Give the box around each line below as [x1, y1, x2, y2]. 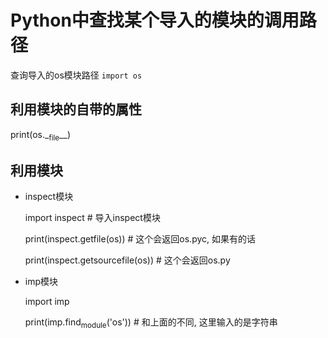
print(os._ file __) [10, 128, 72, 143]
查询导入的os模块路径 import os [10, 69, 143, 81]
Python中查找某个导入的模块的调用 [10, 9, 300, 32]
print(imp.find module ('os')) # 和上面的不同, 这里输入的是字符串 [24, 316, 278, 331]
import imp [24, 296, 70, 308]
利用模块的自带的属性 [10, 101, 142, 118]
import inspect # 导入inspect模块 [24, 212, 161, 224]
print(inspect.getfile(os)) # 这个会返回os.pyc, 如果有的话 [24, 233, 257, 245]
